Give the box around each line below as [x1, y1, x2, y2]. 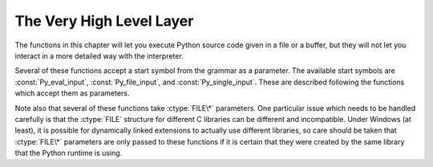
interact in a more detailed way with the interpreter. [14, 51, 184, 60]
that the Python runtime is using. [14, 149, 123, 158]
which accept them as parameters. [14, 88, 130, 98]
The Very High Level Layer [14, 12, 194, 30]
